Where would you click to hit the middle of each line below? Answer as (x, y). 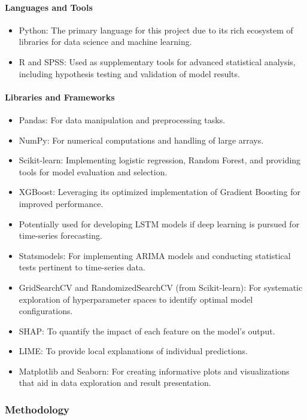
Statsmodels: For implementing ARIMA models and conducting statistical (155, 255)
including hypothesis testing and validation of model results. (129, 73)
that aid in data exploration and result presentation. (115, 383)
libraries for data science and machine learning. (105, 42)
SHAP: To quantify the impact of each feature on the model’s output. (147, 331)
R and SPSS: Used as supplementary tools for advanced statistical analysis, (157, 61)
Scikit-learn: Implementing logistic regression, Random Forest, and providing (160, 160)
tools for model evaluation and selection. (93, 171)
